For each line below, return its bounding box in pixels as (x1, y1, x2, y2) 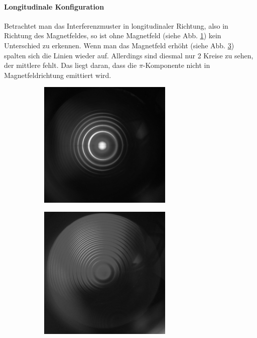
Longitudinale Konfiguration (4, 1, 104, 12)
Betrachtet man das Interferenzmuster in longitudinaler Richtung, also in (4, 20, 228, 31)
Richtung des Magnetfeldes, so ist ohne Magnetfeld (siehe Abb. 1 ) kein (4, 30, 221, 41)
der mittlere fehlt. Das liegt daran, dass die (4, 60, 137, 70)
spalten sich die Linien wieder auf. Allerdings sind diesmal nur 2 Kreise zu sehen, (4, 50, 253, 60)
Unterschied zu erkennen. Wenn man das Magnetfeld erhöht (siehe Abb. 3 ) (4, 40, 234, 50)
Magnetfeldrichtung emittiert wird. (4, 69, 111, 80)
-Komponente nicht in (143, 60, 210, 70)
